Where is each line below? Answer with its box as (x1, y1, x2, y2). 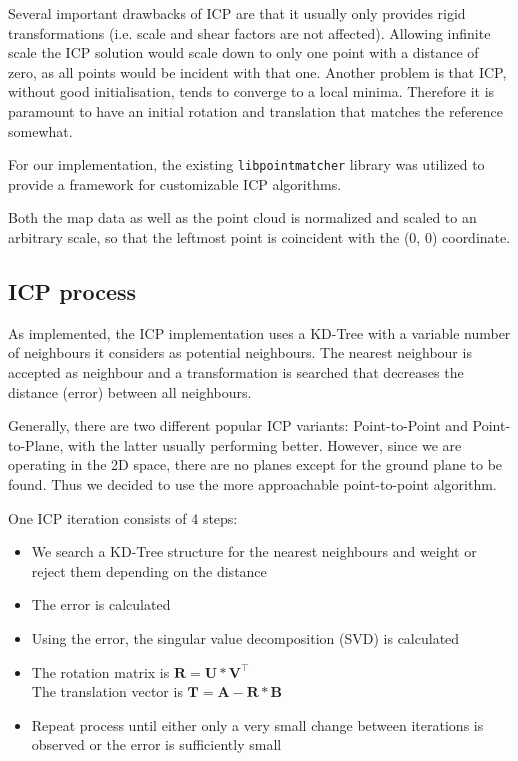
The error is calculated (31, 594, 171, 615)
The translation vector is (31, 681, 183, 702)
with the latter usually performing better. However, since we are (68, 434, 462, 455)
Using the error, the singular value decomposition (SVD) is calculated (31, 627, 460, 648)
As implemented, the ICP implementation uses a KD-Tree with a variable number (8, 322, 511, 343)
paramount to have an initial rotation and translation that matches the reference (8, 100, 504, 121)
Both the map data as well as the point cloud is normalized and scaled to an (8, 207, 477, 228)
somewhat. (8, 120, 73, 141)
